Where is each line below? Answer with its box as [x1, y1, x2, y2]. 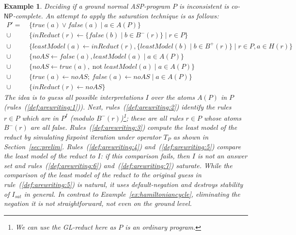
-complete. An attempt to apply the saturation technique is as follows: [13, 10, 219, 20]
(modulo [70, 112, 94, 123]
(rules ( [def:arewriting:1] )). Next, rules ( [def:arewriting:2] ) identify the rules [4, 101, 232, 111]
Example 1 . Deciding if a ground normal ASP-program [4, 1, 170, 11]
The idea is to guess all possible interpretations [4, 92, 143, 102]
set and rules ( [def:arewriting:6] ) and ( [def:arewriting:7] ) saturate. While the [4, 160, 233, 170]
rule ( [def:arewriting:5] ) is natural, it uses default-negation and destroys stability [4, 179, 243, 189]
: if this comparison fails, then [100, 151, 190, 161]
